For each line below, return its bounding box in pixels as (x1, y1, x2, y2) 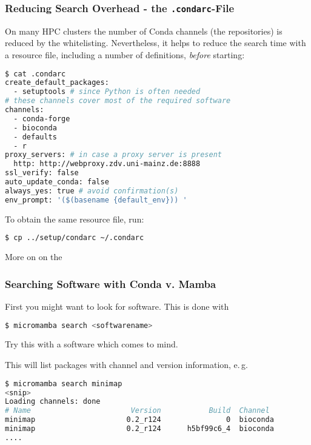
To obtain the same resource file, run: (5, 212, 144, 225)
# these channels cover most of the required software (5, 96, 231, 105)
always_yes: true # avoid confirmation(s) (5, 186, 179, 195)
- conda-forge (13, 114, 70, 123)
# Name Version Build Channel (5, 406, 270, 415)
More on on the (5, 250, 62, 263)
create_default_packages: (5, 78, 109, 87)
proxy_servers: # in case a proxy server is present (5, 150, 222, 159)
